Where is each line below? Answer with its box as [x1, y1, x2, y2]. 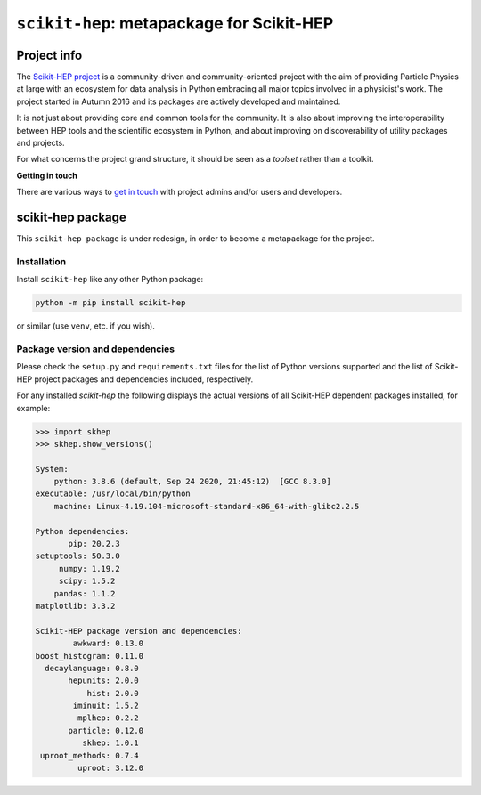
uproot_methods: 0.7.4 [40, 750, 140, 760]
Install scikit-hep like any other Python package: [16, 274, 204, 285]
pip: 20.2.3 [68, 539, 120, 549]
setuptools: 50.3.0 [35, 551, 120, 561]
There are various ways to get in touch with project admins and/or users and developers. [16, 187, 343, 198]
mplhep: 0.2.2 [77, 713, 140, 723]
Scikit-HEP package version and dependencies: [35, 626, 242, 636]
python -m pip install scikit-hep [35, 298, 186, 308]
